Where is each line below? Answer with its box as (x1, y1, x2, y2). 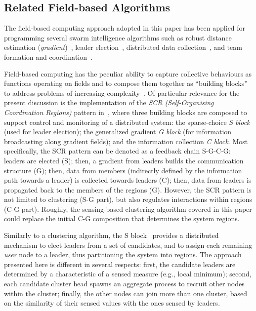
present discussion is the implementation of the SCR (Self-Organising (4, 97, 214, 108)
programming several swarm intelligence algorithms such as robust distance (4, 32, 232, 42)
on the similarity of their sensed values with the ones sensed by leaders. (4, 298, 220, 308)
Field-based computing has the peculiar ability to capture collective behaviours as (4, 68, 252, 78)
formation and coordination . (4, 51, 93, 62)
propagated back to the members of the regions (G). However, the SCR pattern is (4, 184, 252, 194)
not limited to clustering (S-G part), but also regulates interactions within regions (4, 194, 252, 204)
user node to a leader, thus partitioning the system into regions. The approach (4, 249, 242, 260)
